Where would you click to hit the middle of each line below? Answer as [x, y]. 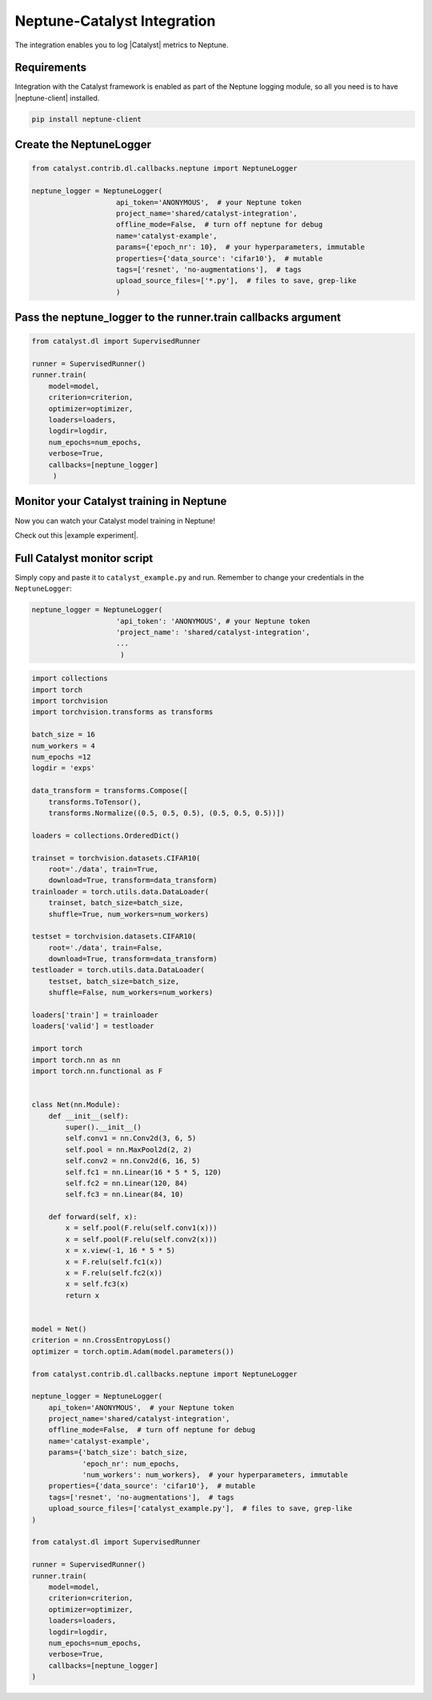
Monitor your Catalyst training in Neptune [121, 501]
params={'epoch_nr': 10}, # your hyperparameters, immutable [241, 247]
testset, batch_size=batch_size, [114, 981]
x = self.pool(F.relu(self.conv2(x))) [141, 1239]
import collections [70, 678]
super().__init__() [103, 1127]
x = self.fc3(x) [97, 1284]
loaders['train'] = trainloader [95, 1015]
